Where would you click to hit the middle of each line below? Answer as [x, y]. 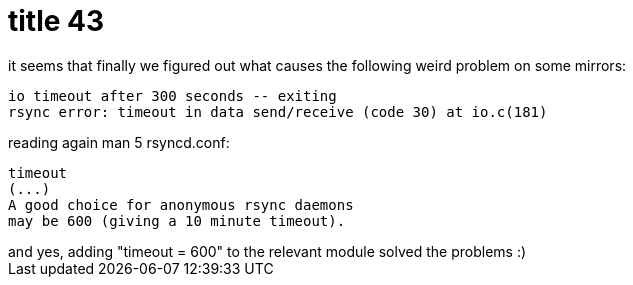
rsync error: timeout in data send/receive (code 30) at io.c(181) [278, 111]
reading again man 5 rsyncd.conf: [119, 142]
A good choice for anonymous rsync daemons [181, 204]
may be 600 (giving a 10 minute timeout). [177, 220]
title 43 [56, 21]
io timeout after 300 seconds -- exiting [172, 95]
